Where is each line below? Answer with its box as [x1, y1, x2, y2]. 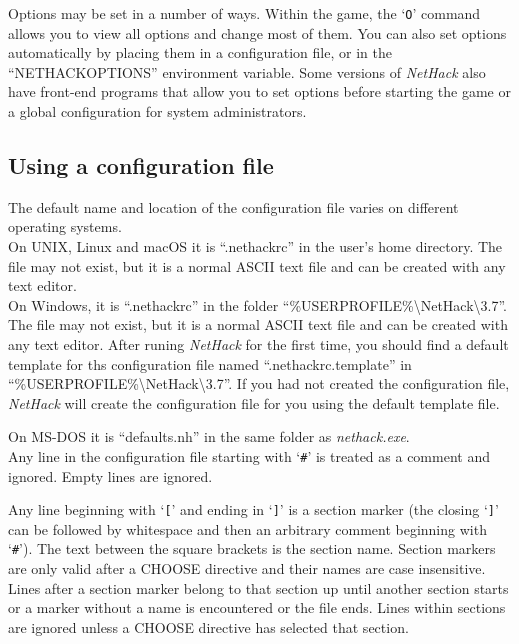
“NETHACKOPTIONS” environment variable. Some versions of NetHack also [8, 61, 486, 82]
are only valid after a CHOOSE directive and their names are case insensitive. [8, 558, 486, 579]
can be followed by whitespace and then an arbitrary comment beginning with [8, 518, 487, 539]
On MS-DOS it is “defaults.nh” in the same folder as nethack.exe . [8, 426, 410, 447]
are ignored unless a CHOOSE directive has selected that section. [8, 616, 409, 637]
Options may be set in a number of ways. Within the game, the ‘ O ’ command [8, 3, 481, 23]
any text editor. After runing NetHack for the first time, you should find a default [8, 333, 509, 354]
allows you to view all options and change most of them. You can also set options [8, 22, 507, 43]
